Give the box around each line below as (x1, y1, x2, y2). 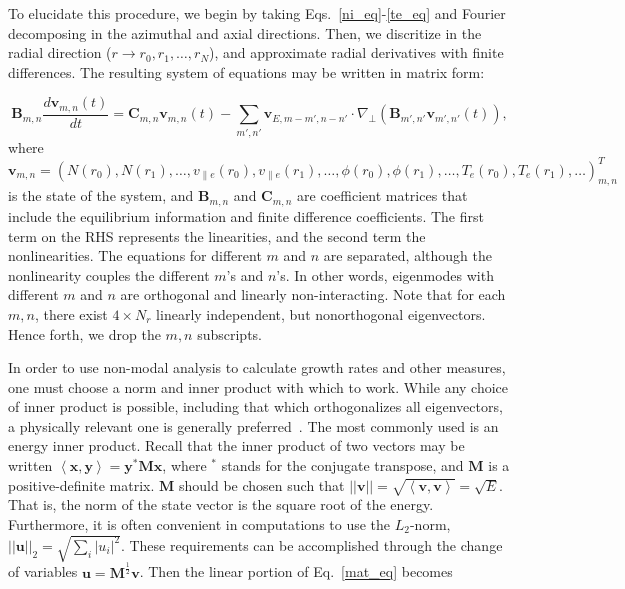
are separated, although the (323, 245, 492, 266)
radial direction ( (8, 42, 112, 63)
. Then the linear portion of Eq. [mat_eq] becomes (139, 561, 453, 582)
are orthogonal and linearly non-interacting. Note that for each (120, 284, 506, 305)
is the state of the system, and (8, 185, 194, 206)
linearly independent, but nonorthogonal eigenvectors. (156, 303, 486, 324)
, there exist (34, 303, 108, 324)
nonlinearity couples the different (8, 264, 210, 285)
